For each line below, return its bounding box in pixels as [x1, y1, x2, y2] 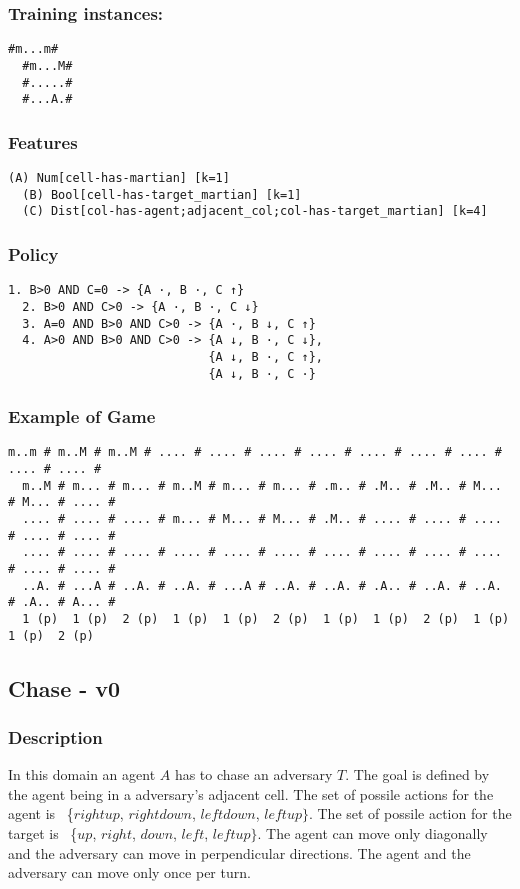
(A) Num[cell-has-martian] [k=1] [8, 171, 230, 186]
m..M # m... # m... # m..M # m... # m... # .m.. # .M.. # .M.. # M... [22, 478, 502, 493]
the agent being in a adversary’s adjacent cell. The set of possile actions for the [8, 783, 494, 804]
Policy [8, 241, 59, 266]
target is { [8, 823, 78, 844]
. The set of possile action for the [308, 803, 512, 824]
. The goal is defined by [345, 764, 490, 785]
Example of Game [8, 404, 156, 429]
